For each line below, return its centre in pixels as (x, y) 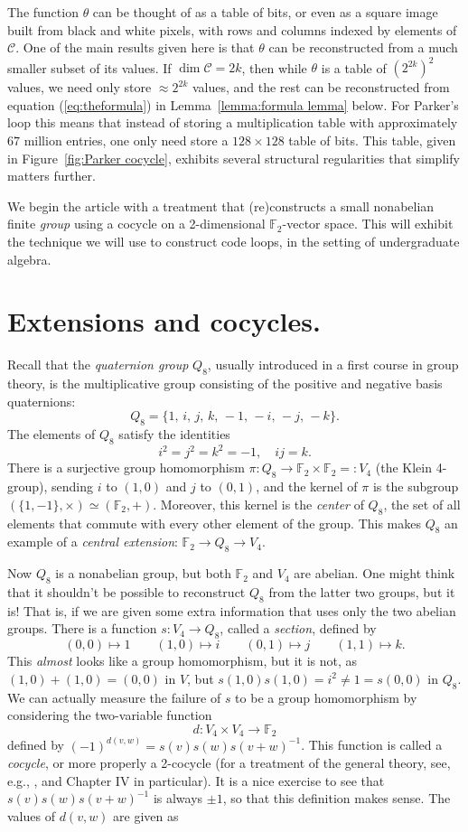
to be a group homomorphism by (326, 697)
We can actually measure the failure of (114, 697)
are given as (146, 816)
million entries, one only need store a (126, 140)
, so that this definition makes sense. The (337, 798)
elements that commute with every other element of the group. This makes (214, 523)
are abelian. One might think (374, 573)
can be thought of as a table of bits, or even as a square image (265, 12)
